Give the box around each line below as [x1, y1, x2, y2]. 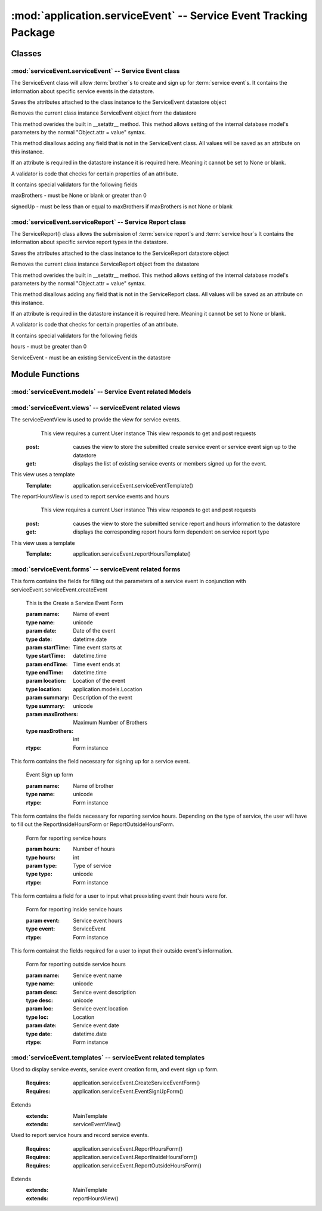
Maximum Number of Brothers [73, 719, 148, 726]
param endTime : [26, 660, 68, 668]
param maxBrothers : [26, 711, 79, 718]
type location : [26, 685, 62, 692]
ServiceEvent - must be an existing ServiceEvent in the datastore [11, 354, 171, 361]
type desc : [26, 997, 54, 1004]
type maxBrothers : [26, 727, 74, 734]
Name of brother [73, 782, 114, 789]
